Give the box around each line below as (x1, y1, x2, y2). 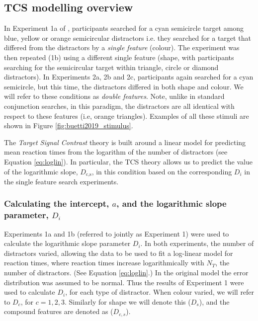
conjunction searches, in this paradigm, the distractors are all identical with (4, 100, 235, 111)
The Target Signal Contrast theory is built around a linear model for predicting (4, 137, 246, 147)
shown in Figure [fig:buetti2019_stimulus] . (4, 120, 133, 131)
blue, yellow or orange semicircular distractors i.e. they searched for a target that (4, 32, 251, 43)
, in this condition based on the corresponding (91, 166, 232, 176)
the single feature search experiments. (4, 176, 119, 186)
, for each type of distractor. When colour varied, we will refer (65, 287, 255, 297)
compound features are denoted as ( (4, 306, 113, 317)
